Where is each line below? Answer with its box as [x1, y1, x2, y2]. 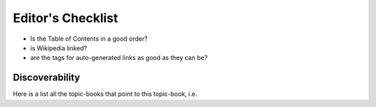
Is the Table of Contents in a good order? [30, 35, 148, 43]
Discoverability [13, 72, 80, 84]
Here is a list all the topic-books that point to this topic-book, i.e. [13, 90, 198, 98]
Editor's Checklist [13, 10, 118, 26]
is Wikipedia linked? [30, 43, 87, 52]
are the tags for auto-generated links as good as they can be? [30, 54, 208, 62]
